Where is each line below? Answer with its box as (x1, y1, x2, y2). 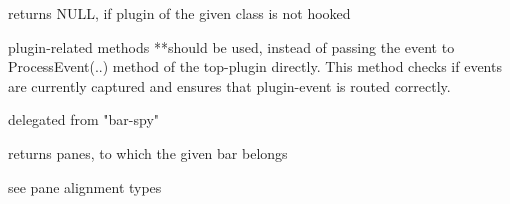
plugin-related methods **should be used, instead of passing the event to (8, 36, 455, 57)
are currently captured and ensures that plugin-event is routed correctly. (8, 75, 451, 96)
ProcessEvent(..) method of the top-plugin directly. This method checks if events (8, 56, 502, 77)
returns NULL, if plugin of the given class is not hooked (8, 3, 351, 23)
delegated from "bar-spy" (8, 109, 160, 130)
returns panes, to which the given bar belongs (8, 142, 288, 163)
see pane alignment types (8, 176, 162, 197)
